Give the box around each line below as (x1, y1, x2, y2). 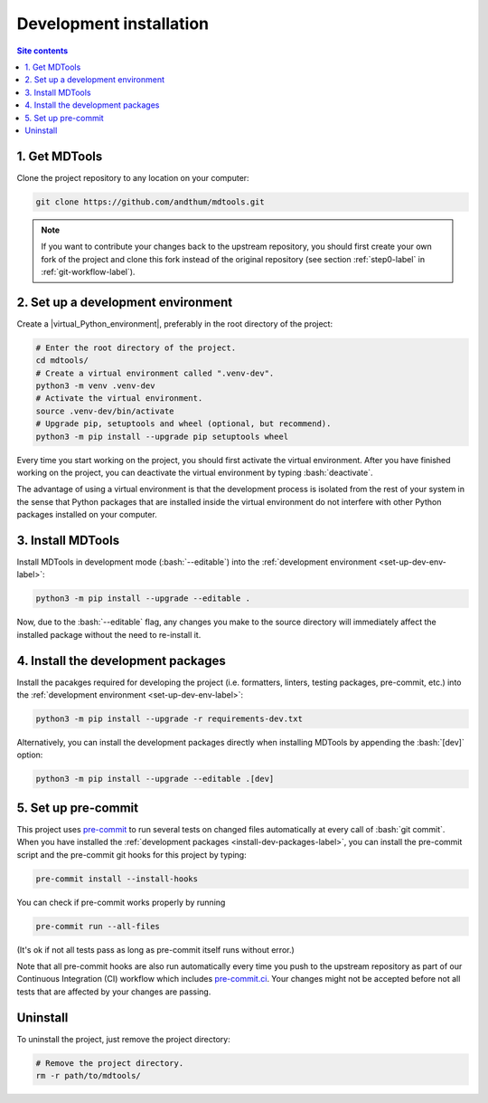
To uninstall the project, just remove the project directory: (16, 1033, 230, 1044)
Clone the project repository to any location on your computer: (16, 172, 249, 183)
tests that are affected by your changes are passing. (16, 986, 211, 997)
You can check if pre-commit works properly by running (16, 897, 226, 908)
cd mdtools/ (35, 356, 89, 366)
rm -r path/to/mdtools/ (35, 1070, 142, 1081)
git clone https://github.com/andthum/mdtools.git (35, 196, 266, 207)
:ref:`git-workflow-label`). (41, 266, 136, 277)
